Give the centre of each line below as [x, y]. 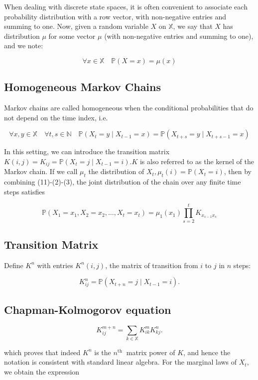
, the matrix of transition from [152, 265]
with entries [55, 265]
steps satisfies [25, 191]
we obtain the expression [42, 372]
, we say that [193, 26]
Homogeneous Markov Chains [83, 87]
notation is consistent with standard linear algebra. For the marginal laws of [121, 362]
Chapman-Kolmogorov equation [88, 309]
